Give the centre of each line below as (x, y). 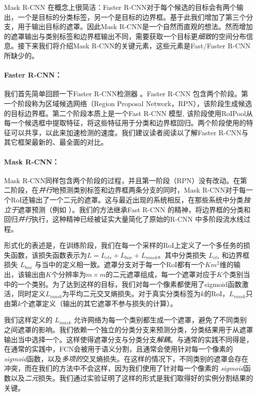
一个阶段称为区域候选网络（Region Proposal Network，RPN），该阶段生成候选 (128, 103)
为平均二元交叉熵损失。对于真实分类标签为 (131, 294)
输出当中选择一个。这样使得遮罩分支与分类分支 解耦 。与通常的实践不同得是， (128, 339)
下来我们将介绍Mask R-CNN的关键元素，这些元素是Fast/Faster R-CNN (137, 46)
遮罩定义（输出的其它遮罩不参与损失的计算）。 (103, 303)
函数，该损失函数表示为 (49, 255)
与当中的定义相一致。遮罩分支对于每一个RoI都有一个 (120, 264)
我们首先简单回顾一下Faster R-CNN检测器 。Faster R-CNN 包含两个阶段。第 (126, 94)
